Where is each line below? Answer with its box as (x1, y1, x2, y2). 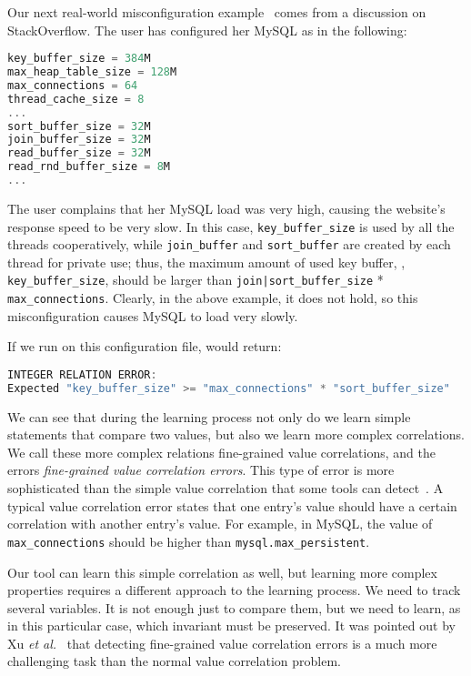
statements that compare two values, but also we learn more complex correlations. (7, 425, 465, 444)
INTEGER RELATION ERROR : (7, 368, 157, 381)
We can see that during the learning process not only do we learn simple (7, 407, 411, 426)
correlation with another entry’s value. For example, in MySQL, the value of (7, 514, 433, 533)
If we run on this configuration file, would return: (7, 337, 282, 356)
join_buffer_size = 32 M (7, 133, 151, 146)
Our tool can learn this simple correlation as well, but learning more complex (7, 562, 437, 581)
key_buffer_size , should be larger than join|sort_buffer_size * (7, 270, 384, 289)
